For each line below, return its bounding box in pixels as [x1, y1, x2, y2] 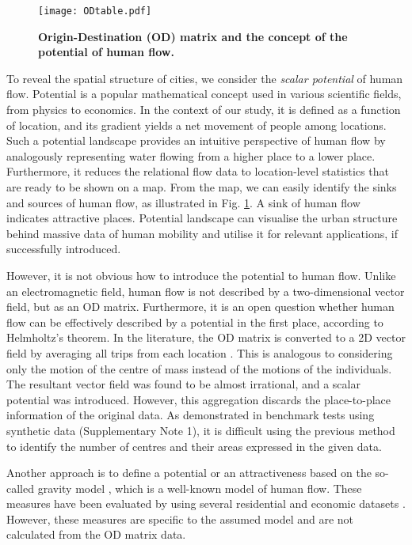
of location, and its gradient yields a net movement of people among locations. [6, 116, 387, 133]
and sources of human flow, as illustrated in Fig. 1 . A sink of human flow [6, 194, 360, 210]
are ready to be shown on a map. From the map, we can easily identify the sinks [6, 179, 397, 195]
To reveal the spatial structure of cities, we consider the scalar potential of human [6, 70, 403, 86]
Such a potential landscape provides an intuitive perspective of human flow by [6, 132, 386, 149]
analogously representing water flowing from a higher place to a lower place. [6, 147, 376, 164]
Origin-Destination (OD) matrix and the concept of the [38, 28, 348, 44]
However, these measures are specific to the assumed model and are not [6, 510, 354, 527]
